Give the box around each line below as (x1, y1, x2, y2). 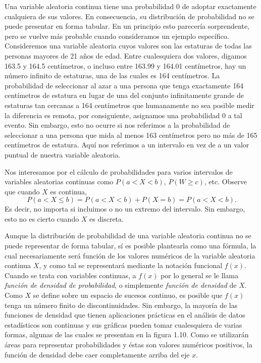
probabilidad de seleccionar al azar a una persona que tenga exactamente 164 (5, 80, 244, 90)
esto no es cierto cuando (5, 213, 79, 224)
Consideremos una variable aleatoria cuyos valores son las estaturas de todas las (5, 40, 252, 51)
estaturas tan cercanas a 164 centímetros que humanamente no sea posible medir (5, 99, 254, 110)
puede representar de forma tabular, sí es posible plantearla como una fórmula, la (5, 240, 256, 251)
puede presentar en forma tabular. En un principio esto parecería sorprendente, (5, 21, 249, 31)
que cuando (5, 186, 40, 196)
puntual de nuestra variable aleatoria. (5, 149, 121, 160)
